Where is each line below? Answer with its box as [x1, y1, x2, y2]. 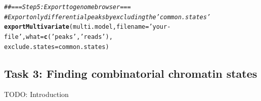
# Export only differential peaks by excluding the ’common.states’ [4, 13, 211, 21]
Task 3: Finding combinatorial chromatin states [4, 65, 257, 81]
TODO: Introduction [4, 89, 69, 99]
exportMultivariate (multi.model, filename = [4, 23, 149, 31]
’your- [149, 23, 171, 31]
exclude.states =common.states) [4, 43, 109, 50]
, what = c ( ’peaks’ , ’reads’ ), [22, 33, 113, 40]
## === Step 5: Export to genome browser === [4, 4, 131, 11]
